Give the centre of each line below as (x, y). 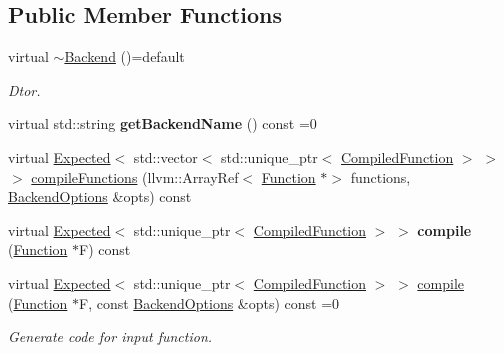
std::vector (165, 156)
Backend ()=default (124, 56)
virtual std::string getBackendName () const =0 (162, 123)
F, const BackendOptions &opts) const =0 (209, 302)
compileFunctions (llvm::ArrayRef (135, 176)
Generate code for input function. (110, 336)
